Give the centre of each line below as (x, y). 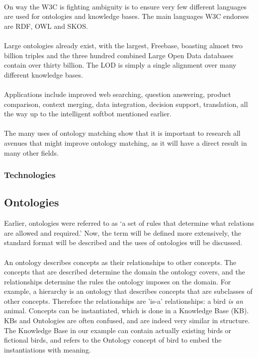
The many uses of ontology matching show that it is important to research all (122, 133)
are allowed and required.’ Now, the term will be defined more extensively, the (123, 232)
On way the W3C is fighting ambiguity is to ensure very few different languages (126, 6)
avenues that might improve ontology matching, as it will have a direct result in (126, 142)
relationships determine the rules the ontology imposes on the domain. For (118, 281)
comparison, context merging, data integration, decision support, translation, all (126, 104)
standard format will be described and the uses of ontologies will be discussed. (123, 242)
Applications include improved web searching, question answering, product (118, 94)
